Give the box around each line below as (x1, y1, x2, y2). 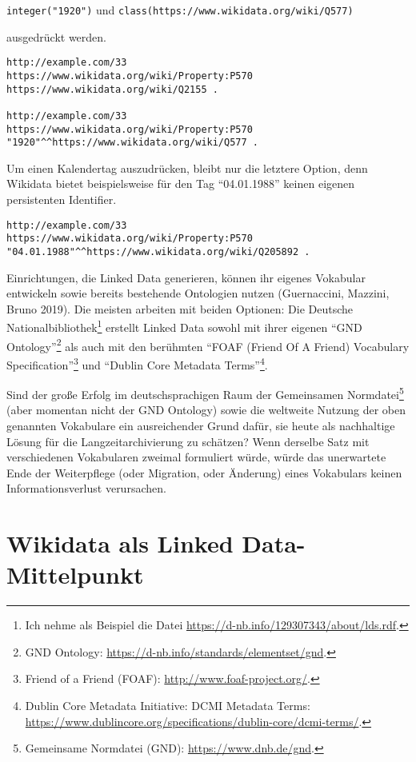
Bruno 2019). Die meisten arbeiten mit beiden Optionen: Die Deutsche (6, 300, 354, 317)
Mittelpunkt (6, 558, 144, 591)
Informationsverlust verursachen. (6, 480, 166, 497)
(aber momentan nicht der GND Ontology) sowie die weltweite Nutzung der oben (6, 401, 406, 418)
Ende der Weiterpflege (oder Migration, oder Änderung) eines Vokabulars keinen (6, 464, 402, 481)
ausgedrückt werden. (6, 28, 106, 45)
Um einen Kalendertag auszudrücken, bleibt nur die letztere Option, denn (6, 159, 368, 176)
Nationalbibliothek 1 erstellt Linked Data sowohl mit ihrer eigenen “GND (6, 317, 362, 336)
